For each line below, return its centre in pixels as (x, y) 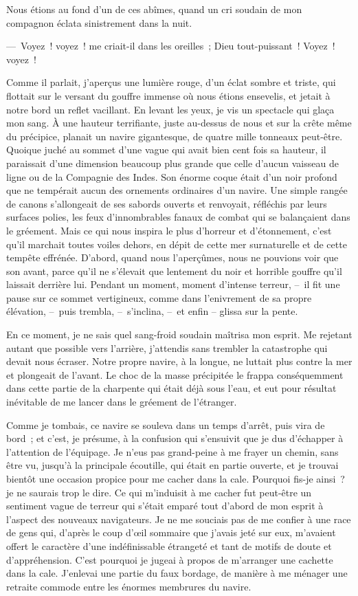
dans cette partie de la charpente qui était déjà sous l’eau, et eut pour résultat (171, 388)
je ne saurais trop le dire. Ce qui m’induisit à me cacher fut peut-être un (159, 492)
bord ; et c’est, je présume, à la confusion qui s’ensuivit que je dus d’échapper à (175, 438)
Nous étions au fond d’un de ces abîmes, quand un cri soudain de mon (154, 9)
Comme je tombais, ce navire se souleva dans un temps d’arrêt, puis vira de (166, 424)
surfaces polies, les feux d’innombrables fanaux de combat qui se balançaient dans (178, 217)
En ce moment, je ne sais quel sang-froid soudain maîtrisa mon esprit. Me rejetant (179, 334)
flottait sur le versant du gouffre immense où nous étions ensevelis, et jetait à (168, 95)
